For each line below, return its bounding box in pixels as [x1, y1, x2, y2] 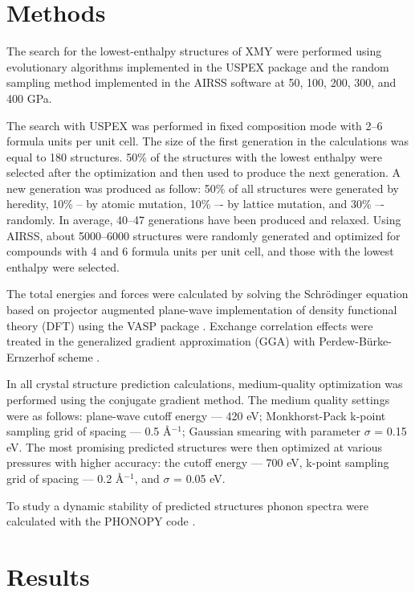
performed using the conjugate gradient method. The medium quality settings [6, 391, 390, 407]
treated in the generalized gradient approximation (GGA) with [6, 333, 315, 350]
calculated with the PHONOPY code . [6, 513, 196, 530]
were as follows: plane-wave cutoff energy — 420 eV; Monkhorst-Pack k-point [6, 407, 386, 423]
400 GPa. [6, 89, 52, 106]
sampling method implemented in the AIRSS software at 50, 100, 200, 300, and [6, 74, 397, 91]
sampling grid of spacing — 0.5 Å [6, 423, 172, 440]
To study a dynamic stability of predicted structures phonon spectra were [6, 497, 368, 513]
